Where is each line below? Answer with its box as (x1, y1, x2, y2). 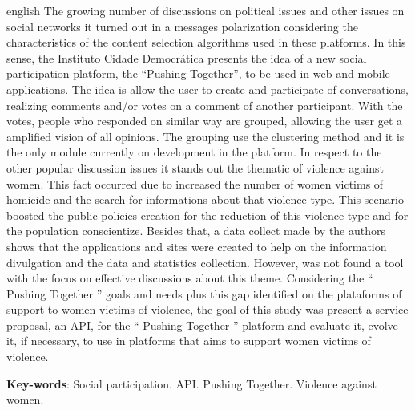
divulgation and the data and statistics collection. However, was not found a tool (6, 254, 404, 270)
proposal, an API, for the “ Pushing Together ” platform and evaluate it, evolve (6, 316, 398, 333)
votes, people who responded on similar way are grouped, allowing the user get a (6, 112, 402, 129)
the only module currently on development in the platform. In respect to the (6, 144, 382, 160)
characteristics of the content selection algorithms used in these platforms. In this (6, 34, 406, 51)
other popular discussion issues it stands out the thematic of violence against (6, 159, 384, 176)
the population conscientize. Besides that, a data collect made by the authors (6, 222, 386, 239)
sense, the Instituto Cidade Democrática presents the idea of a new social (6, 49, 367, 66)
